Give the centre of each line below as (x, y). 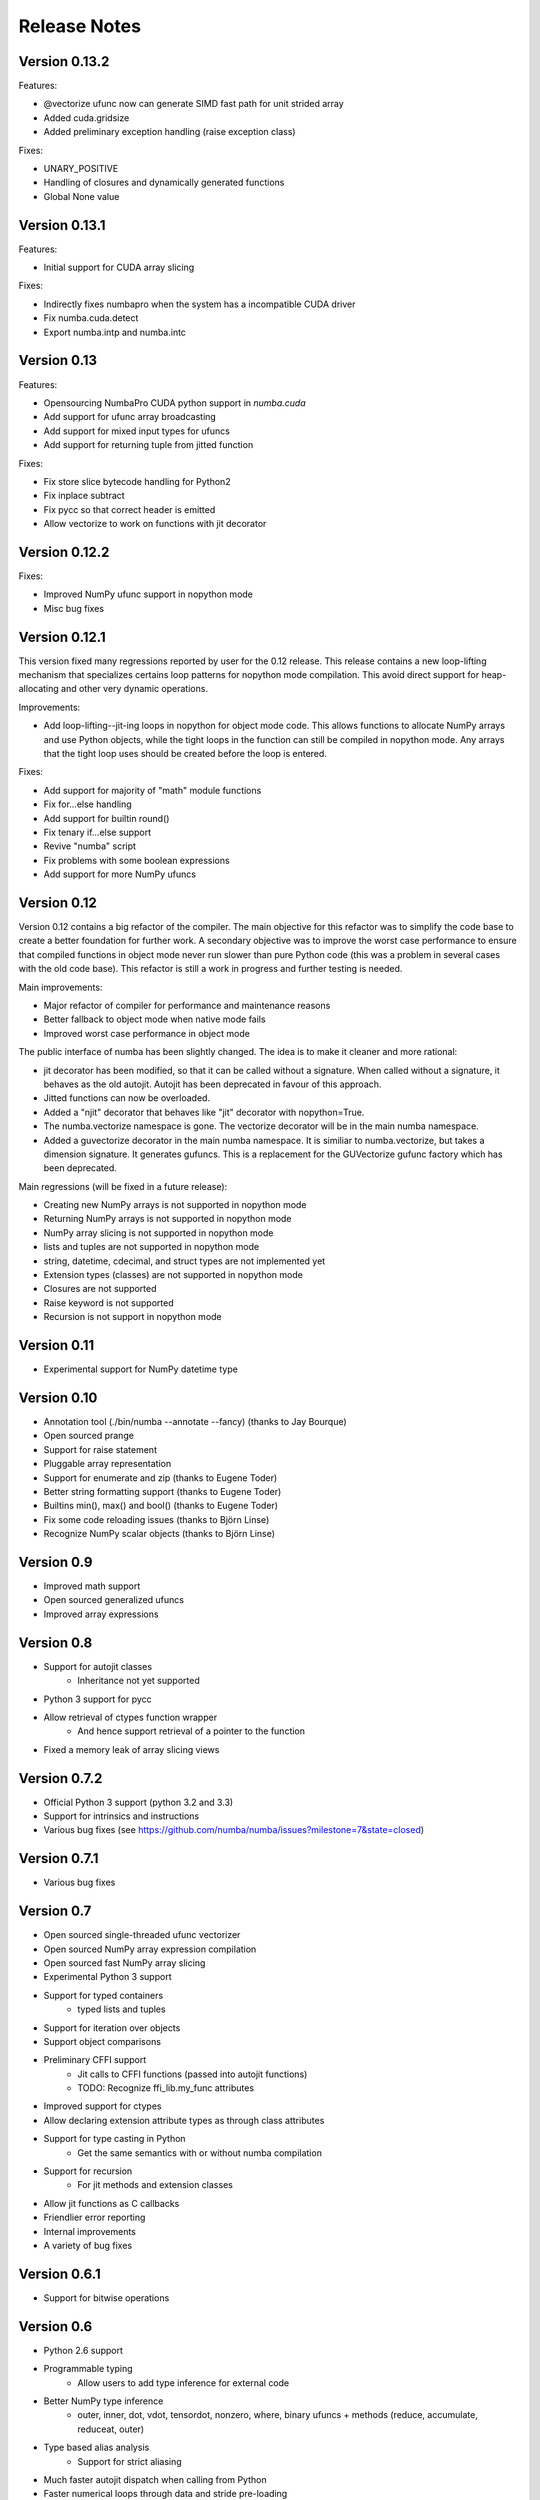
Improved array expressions (101, 1614)
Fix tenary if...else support (97, 832)
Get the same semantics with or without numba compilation (199, 2152)
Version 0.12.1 (62, 636)
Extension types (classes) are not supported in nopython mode (173, 1275)
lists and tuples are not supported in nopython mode (151, 1247)
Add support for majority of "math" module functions (152, 790)
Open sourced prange (89, 1436)
